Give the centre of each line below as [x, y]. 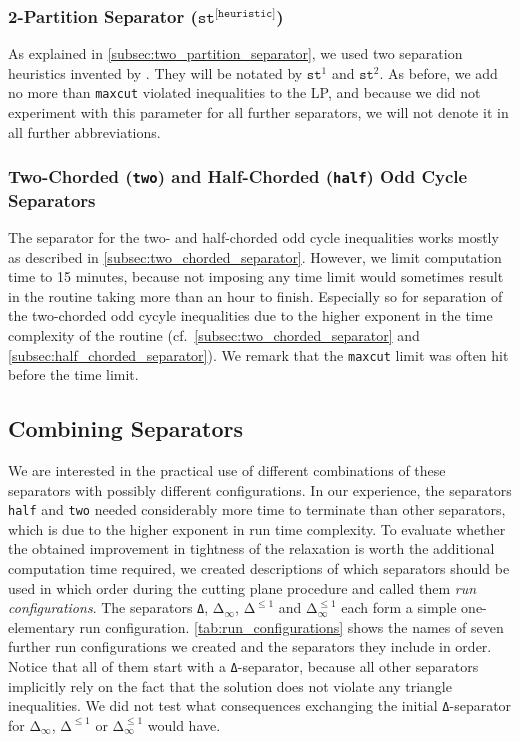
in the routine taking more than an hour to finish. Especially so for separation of [255, 295]
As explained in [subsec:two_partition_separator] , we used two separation [235, 53]
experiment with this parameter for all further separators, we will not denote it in [258, 112]
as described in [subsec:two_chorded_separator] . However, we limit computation [255, 256]
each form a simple [399, 607]
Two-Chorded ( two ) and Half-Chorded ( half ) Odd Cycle [238, 176]
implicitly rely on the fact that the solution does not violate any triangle [230, 685]
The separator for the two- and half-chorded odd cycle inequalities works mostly [253, 236]
